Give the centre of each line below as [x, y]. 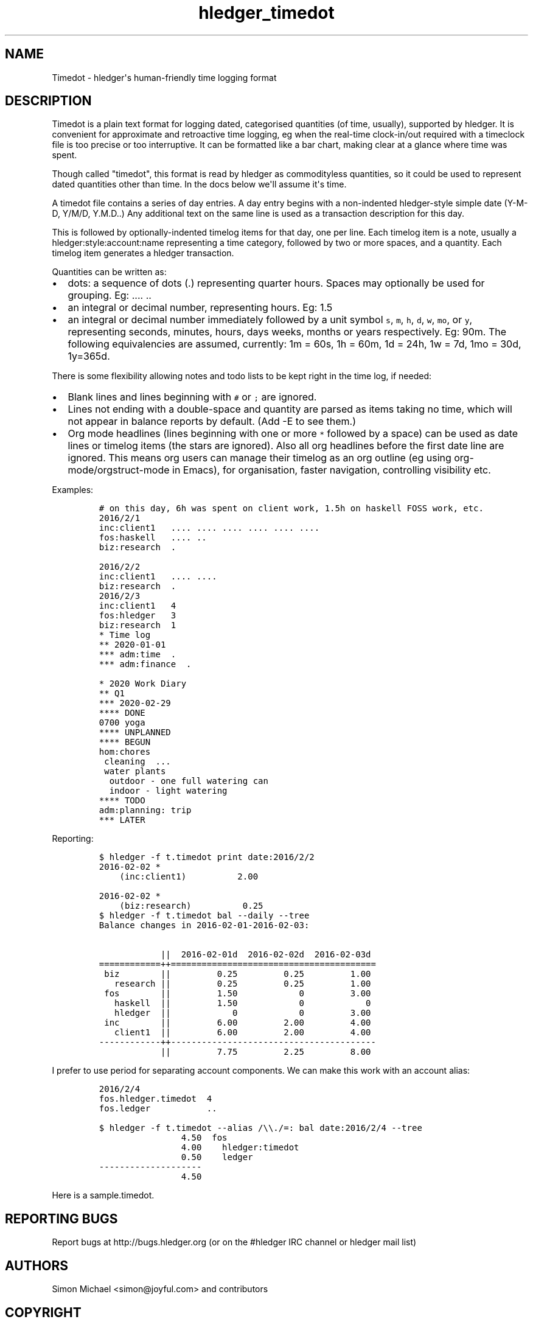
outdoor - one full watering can [189, 781]
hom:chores [125, 752]
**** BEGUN [125, 742]
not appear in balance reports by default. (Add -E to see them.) [212, 421]
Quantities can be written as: [109, 272]
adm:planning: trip [145, 810]
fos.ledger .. [158, 1109]
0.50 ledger [217, 1157]
